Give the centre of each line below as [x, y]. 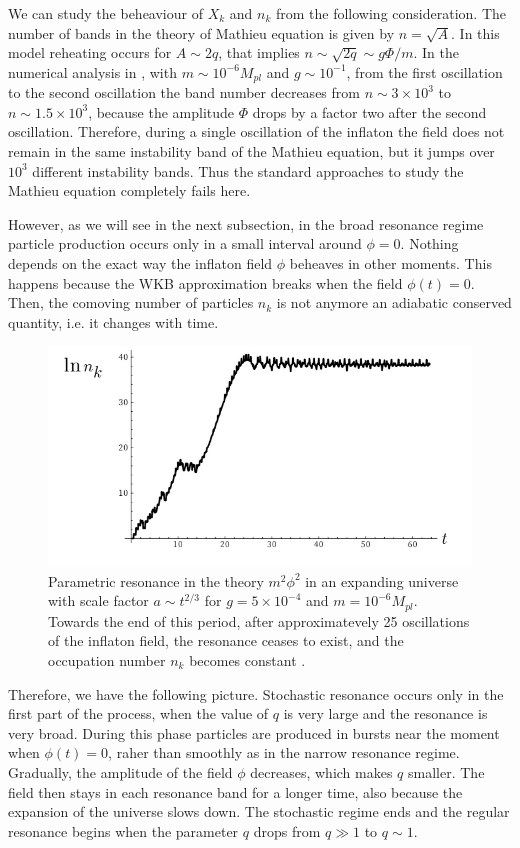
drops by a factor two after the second [369, 111]
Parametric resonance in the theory [156, 580]
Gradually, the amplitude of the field [120, 771]
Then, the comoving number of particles [131, 302]
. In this [475, 32]
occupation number [107, 660]
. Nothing [429, 243]
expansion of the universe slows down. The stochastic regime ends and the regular [259, 811]
